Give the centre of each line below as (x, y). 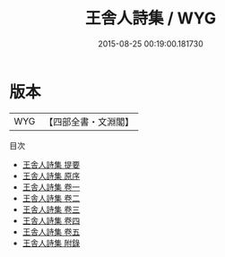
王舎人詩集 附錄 (51, 243)
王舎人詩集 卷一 (51, 187)
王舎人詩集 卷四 (51, 220)
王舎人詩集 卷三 (51, 209)
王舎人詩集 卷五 (51, 231)
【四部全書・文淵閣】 (89, 122)
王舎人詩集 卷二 (51, 198)
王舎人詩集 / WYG (151, 18)
